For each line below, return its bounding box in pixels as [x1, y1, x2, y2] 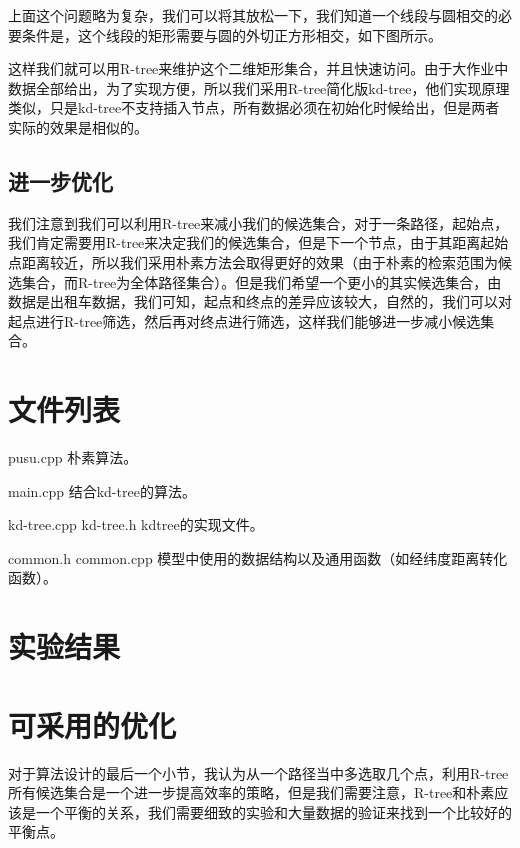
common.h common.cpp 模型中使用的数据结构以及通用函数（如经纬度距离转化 [8, 547, 508, 568]
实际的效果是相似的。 [8, 116, 148, 137]
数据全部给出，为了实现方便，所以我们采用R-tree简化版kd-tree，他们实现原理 [8, 77, 510, 98]
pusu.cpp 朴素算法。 [8, 447, 138, 468]
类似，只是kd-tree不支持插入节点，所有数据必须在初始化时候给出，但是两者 [8, 97, 500, 118]
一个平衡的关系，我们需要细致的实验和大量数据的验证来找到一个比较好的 [35, 801, 512, 822]
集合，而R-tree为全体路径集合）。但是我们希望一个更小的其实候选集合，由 [21, 271, 502, 292]
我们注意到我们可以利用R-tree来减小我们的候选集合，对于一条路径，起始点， [8, 212, 509, 233]
